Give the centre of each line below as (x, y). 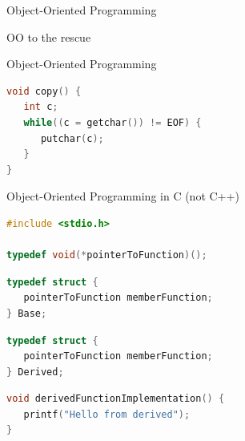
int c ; (41, 107)
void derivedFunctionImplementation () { (116, 399)
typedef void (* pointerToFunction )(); (107, 255)
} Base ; (27, 313)
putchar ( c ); (72, 138)
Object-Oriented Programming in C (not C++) (123, 196)
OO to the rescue (49, 36)
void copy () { (44, 91)
